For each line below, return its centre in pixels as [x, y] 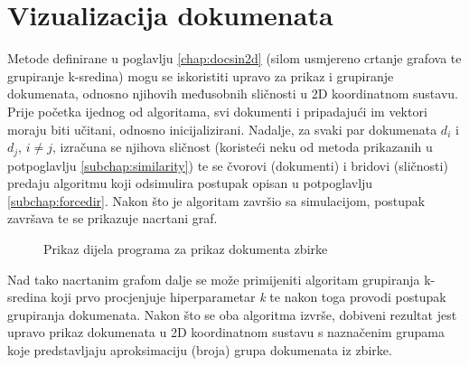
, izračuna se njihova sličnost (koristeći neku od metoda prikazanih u [242, 147]
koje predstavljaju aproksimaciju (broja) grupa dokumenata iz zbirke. [200, 349]
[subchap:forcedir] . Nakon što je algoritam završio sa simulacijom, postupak [216, 200]
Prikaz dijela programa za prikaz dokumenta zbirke [186, 248]
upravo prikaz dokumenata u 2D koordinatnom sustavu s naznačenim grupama [226, 332]
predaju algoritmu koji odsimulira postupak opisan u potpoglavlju [190, 183]
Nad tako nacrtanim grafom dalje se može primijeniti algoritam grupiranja [214, 279]
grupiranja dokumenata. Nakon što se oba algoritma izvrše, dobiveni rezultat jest [232, 314]
